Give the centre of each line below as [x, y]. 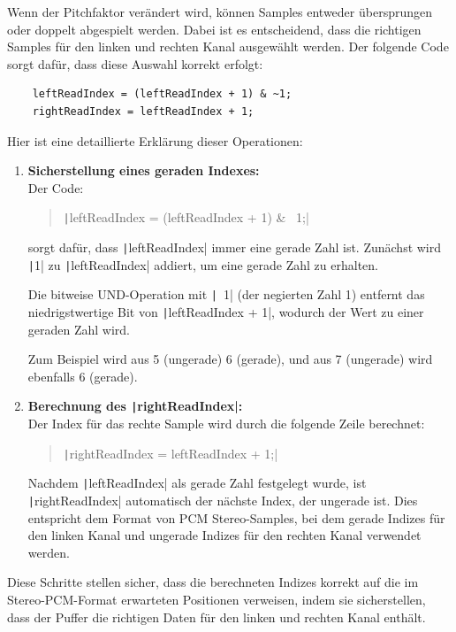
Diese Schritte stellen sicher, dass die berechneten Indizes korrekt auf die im [213, 582]
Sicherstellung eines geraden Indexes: [144, 170]
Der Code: [56, 187]
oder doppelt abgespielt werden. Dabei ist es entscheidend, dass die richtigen [214, 29]
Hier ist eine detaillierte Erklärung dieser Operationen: [155, 140]
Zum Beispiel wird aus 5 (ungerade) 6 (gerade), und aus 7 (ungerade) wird [230, 359]
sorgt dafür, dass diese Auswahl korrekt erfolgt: [135, 63]
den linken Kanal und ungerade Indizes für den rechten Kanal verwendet [224, 535]
